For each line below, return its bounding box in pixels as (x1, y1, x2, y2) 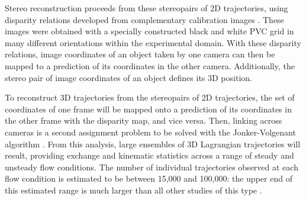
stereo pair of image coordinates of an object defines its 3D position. (5, 71, 252, 83)
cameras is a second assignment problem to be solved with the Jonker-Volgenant (5, 125, 296, 138)
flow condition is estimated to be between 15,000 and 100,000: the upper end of (5, 172, 292, 185)
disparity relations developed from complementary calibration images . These (5, 13, 284, 25)
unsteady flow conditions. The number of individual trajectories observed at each (5, 160, 298, 173)
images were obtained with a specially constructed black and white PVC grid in (5, 25, 294, 37)
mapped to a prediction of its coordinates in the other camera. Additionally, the (5, 59, 295, 72)
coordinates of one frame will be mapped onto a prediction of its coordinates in (5, 102, 292, 115)
